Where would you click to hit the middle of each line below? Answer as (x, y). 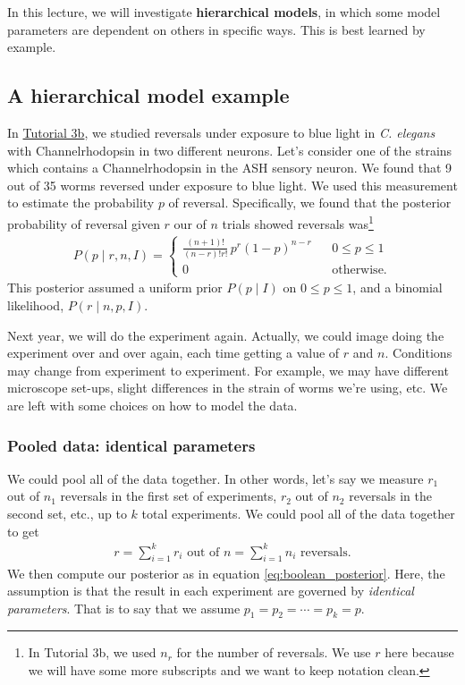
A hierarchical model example (148, 95)
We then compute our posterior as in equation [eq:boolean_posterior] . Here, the (226, 573)
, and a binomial (397, 288)
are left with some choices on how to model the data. (152, 405)
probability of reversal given (84, 223)
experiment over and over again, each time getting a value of (173, 353)
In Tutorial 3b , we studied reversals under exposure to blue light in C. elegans (221, 132)
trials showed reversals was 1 (298, 222)
